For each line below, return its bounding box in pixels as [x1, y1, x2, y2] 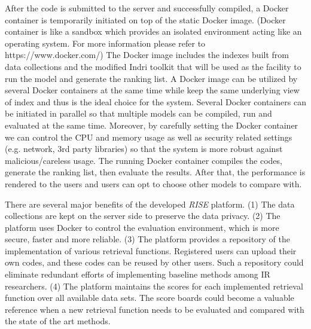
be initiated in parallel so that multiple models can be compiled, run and [5, 107, 272, 120]
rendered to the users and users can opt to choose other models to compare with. [5, 177, 302, 190]
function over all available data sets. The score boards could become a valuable [5, 291, 294, 304]
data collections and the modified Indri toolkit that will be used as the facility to [5, 60, 301, 72]
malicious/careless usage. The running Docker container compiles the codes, [5, 154, 282, 166]
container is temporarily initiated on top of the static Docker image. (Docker [5, 13, 286, 26]
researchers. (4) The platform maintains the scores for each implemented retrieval [5, 279, 303, 292]
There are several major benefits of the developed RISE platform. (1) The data [5, 197, 295, 210]
